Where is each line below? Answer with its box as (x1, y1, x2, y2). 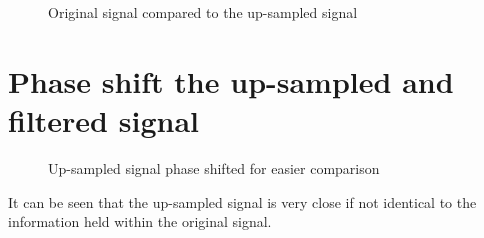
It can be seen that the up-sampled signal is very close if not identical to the (8, 191, 477, 212)
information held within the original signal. (8, 211, 272, 232)
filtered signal (8, 99, 199, 140)
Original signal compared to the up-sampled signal (48, 2, 358, 22)
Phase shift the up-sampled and (8, 60, 454, 101)
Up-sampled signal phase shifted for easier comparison (48, 157, 380, 178)
